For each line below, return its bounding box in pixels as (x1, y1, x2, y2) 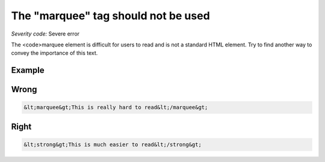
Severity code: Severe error (11, 30, 80, 37)
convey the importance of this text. (11, 49, 98, 57)
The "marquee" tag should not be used (11, 9, 210, 22)
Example (11, 65, 45, 75)
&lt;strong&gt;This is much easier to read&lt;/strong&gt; (23, 141, 202, 148)
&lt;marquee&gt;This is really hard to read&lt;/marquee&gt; (23, 104, 208, 111)
